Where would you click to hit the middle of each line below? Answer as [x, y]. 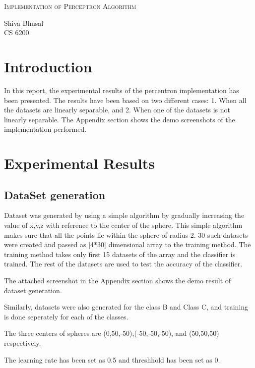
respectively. [23, 342]
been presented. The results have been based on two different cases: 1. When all [125, 100]
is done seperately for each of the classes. [66, 316]
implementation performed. [45, 129]
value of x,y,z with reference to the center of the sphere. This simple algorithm [123, 225]
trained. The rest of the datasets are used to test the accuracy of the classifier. [123, 264]
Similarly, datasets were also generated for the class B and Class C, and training [126, 307]
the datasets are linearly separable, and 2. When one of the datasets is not [117, 110]
